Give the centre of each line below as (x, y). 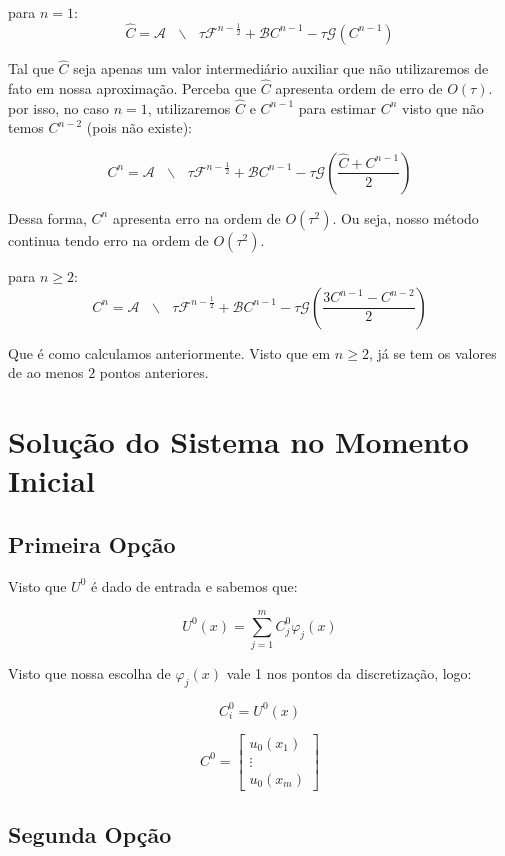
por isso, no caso (58, 107)
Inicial (51, 480)
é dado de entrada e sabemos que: (194, 585)
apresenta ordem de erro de (359, 87)
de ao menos (46, 372)
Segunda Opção (90, 834)
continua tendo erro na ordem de (108, 239)
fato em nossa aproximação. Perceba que (132, 87)
